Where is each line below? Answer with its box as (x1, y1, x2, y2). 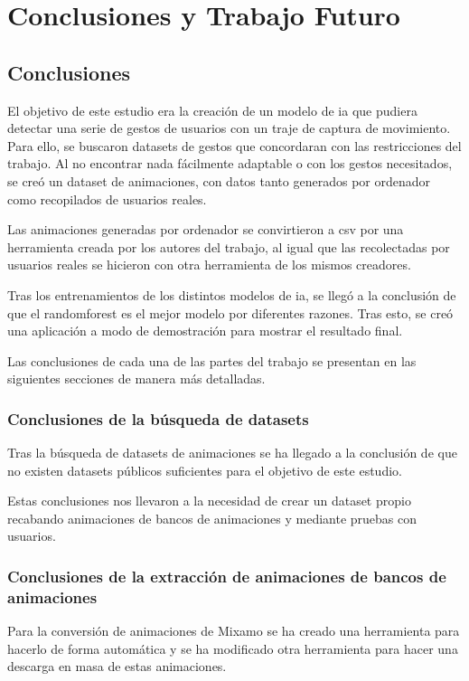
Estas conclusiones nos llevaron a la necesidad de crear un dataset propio (7, 491, 411, 510)
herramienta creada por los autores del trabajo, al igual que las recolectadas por (7, 237, 450, 256)
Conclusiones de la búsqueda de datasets (7, 407, 309, 430)
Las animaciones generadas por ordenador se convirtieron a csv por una (7, 220, 404, 239)
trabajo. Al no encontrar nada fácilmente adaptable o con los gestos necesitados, (7, 154, 453, 173)
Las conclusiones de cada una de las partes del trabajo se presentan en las (7, 351, 417, 370)
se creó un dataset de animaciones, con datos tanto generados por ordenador (7, 171, 431, 190)
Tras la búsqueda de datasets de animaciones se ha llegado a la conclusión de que (7, 443, 457, 462)
